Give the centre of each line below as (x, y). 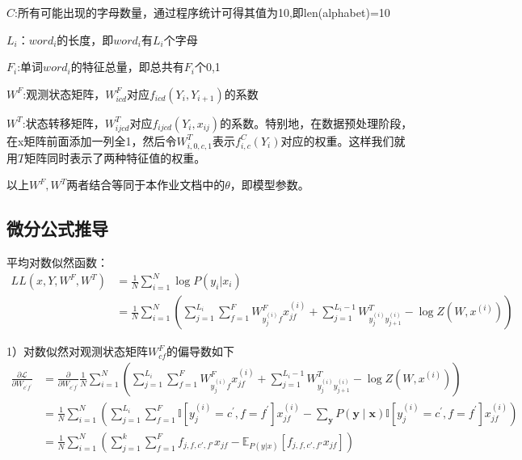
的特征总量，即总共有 (127, 67)
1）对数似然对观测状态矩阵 (77, 351)
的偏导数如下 (201, 351)
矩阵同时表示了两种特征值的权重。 (115, 157)
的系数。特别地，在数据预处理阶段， (316, 122)
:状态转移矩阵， (63, 122)
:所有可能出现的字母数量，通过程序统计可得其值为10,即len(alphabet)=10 (202, 12)
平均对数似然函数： (57, 262)
